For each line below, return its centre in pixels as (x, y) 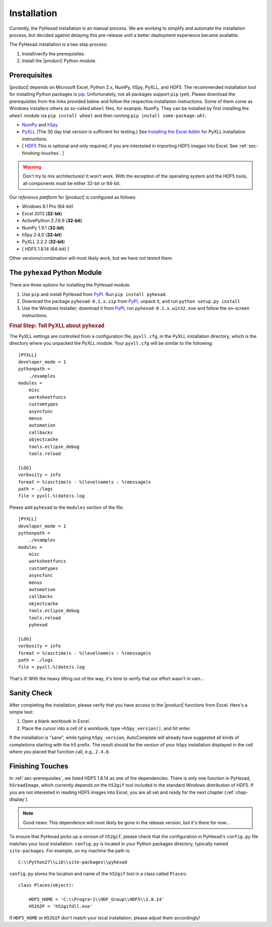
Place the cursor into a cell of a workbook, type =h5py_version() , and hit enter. (107, 728)
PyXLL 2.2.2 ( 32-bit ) (44, 242)
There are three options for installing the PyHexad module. (70, 285)
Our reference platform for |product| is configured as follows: (73, 197)
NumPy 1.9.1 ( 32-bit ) (43, 227)
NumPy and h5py (40, 125)
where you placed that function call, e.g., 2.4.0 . (60, 751)
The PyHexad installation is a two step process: (58, 44)
